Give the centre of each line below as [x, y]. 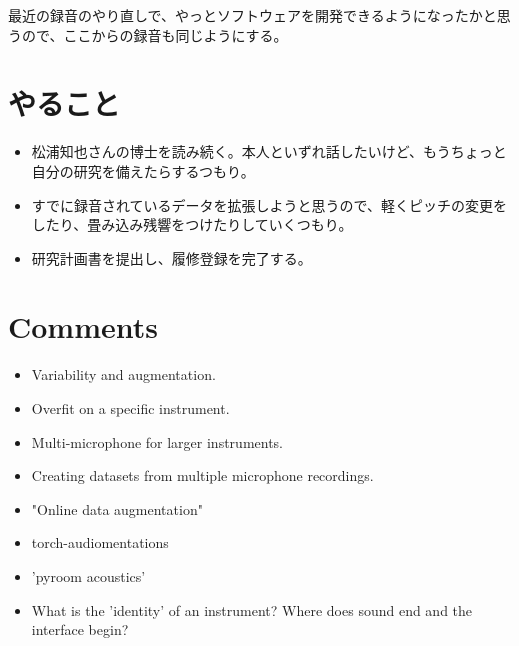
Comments [83, 326]
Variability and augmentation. [123, 374]
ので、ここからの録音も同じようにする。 [154, 34]
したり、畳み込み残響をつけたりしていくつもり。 [192, 224]
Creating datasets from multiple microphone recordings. [202, 475]
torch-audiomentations [100, 542]
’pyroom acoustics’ [88, 575]
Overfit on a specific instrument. [130, 408]
